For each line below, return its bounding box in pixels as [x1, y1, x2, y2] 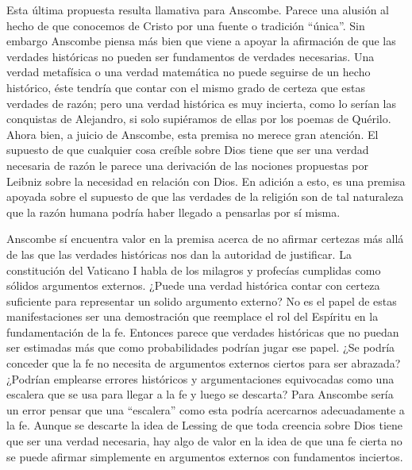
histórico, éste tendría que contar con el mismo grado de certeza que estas [6, 79, 366, 95]
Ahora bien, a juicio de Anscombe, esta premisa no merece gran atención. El [6, 125, 379, 142]
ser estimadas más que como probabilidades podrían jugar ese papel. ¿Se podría [6, 339, 395, 356]
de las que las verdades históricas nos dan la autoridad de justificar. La [6, 245, 352, 262]
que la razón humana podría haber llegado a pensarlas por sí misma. [6, 203, 341, 220]
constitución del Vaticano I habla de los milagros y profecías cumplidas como [6, 261, 381, 278]
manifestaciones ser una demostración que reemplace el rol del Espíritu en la [6, 308, 379, 325]
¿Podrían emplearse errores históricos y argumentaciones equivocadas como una [6, 370, 395, 387]
